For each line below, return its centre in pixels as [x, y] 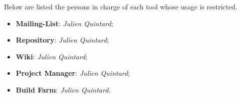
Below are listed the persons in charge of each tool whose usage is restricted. [121, 6]
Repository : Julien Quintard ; [62, 40]
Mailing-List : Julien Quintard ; [64, 23]
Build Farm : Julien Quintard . [63, 89]
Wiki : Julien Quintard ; [51, 56]
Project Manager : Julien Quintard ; [73, 73]
